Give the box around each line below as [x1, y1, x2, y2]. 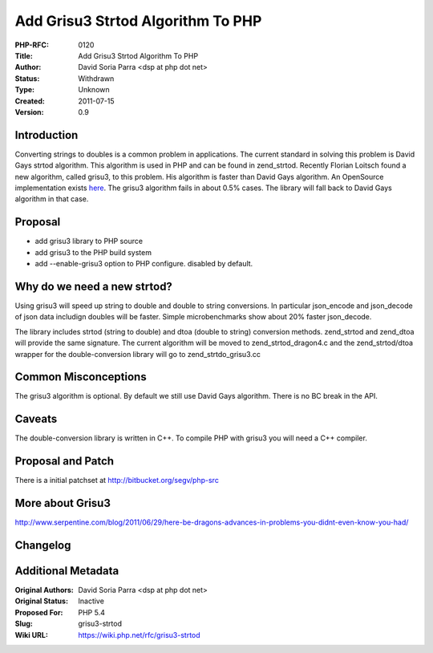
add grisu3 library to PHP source [34, 237, 144, 246]
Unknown [78, 85, 110, 95]
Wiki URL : [14, 630, 48, 639]
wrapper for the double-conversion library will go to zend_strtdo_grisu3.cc [14, 349, 261, 359]
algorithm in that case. [14, 194, 89, 204]
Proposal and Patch [14, 454, 115, 468]
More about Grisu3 [14, 497, 111, 510]
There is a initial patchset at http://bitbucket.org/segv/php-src [14, 476, 220, 485]
